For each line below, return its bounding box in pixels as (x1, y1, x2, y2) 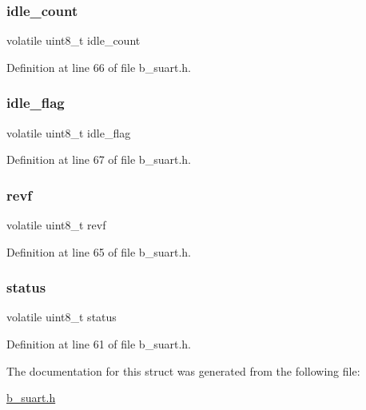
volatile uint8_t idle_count (6, 32, 141, 49)
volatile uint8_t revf (6, 217, 106, 233)
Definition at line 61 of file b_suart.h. (6, 336, 191, 352)
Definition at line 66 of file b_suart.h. (6, 58, 191, 75)
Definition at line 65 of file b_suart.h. (6, 243, 191, 260)
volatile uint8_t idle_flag (6, 124, 131, 141)
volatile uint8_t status (6, 308, 117, 325)
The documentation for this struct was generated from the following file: (6, 362, 360, 379)
